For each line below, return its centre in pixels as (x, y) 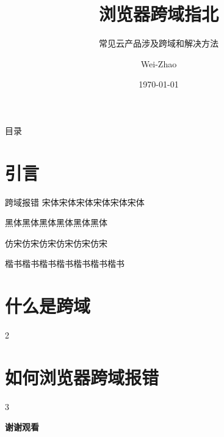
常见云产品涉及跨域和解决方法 (159, 43)
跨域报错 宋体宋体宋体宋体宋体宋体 (75, 202)
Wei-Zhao (159, 63)
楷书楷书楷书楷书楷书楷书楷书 (65, 263)
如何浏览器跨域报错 (82, 377)
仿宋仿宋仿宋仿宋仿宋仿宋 (56, 243)
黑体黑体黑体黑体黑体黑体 (56, 222)
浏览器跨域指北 (158, 14)
